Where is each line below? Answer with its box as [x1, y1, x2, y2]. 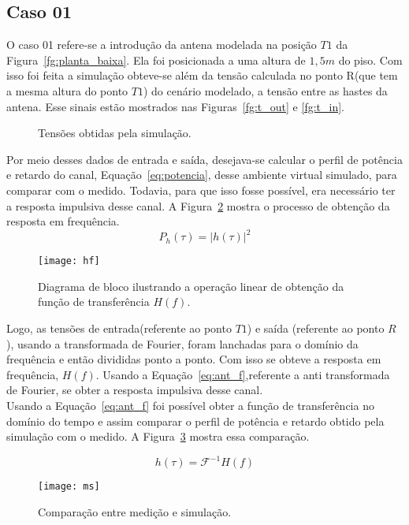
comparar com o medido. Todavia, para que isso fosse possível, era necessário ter [6, 181, 396, 198]
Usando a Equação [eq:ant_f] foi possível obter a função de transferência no [6, 397, 374, 414]
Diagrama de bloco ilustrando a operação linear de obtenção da [38, 277, 344, 294]
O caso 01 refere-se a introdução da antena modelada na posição [6, 36, 317, 53]
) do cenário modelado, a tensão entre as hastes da [143, 82, 388, 99]
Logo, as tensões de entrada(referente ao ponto [6, 320, 232, 337]
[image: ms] [38, 481, 100, 493]
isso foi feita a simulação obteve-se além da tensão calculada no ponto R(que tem [6, 67, 398, 84]
